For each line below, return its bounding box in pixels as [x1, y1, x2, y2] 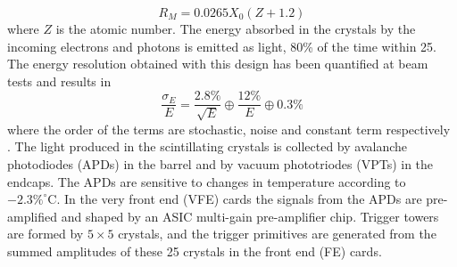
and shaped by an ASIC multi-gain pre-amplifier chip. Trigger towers [61, 206, 439, 225]
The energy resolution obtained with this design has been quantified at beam [7, 54, 428, 73]
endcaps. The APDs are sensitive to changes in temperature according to [7, 172, 406, 190]
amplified [7, 206, 58, 225]
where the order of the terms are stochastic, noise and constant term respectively [7, 119, 451, 138]
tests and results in [7, 71, 112, 90]
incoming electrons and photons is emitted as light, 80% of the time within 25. [7, 36, 436, 55]
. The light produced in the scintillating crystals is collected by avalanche [7, 137, 407, 156]
